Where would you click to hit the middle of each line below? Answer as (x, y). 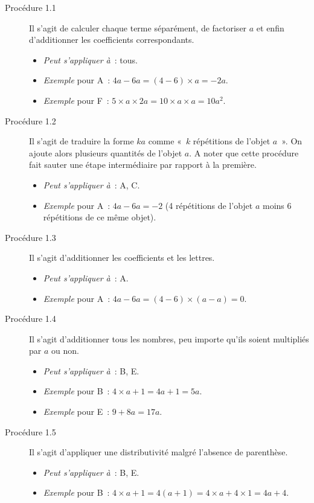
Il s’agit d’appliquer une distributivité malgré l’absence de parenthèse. (159, 452)
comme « (165, 141)
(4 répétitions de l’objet (209, 205)
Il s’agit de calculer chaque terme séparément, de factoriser (138, 27)
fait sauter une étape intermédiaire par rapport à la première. (143, 165)
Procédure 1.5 (30, 431)
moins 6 (277, 205)
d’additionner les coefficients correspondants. (112, 40)
